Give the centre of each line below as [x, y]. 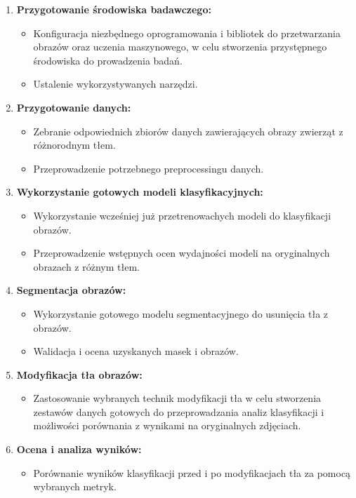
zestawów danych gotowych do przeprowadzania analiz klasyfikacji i [179, 411]
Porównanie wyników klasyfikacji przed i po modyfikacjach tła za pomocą [192, 472]
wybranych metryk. [75, 486]
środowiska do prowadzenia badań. [108, 60]
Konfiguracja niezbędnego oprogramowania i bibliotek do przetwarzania [187, 33]
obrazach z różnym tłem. [86, 266]
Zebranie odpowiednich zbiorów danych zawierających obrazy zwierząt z [188, 131]
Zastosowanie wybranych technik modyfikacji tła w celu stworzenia [177, 398]
